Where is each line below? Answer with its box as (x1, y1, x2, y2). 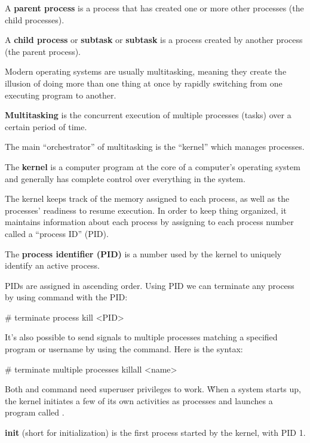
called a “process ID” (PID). (5, 227, 109, 239)
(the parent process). (5, 45, 81, 57)
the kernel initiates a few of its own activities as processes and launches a (5, 394, 273, 407)
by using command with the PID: (5, 291, 128, 303)
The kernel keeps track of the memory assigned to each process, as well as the (5, 192, 290, 205)
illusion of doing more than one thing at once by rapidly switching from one (5, 76, 283, 89)
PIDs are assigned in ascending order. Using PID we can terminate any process (5, 279, 294, 291)
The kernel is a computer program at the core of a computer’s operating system (5, 160, 300, 173)
